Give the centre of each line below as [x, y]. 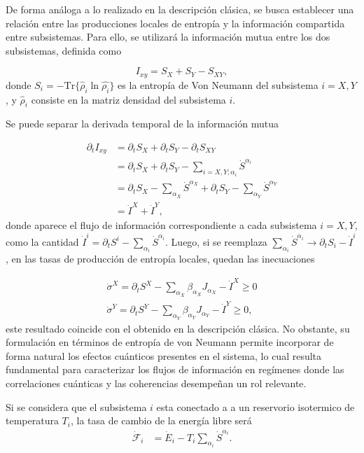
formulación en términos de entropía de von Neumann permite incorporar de [170, 342]
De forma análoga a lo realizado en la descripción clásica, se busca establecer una [180, 9]
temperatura [32, 420]
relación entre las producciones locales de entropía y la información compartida [175, 23]
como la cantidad [42, 241]
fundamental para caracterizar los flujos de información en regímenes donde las [175, 369]
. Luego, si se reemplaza [216, 241]
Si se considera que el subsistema [76, 406]
